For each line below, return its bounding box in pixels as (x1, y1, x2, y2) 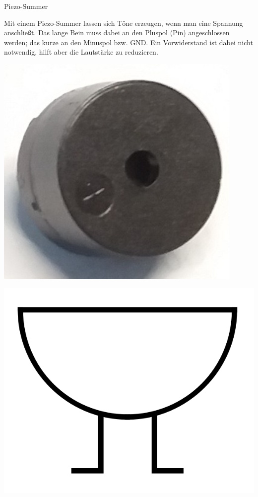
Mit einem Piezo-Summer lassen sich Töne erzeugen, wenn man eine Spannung (4, 17, 243, 28)
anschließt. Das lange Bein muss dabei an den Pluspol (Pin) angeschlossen (4, 27, 230, 38)
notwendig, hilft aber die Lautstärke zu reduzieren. (4, 47, 158, 57)
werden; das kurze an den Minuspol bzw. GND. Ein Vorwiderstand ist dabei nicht (4, 37, 253, 47)
